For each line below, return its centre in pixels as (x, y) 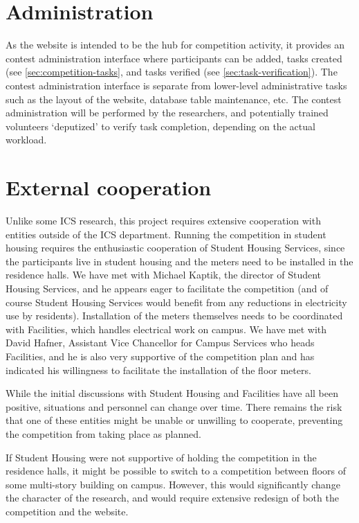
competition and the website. (67, 511)
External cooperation (109, 187)
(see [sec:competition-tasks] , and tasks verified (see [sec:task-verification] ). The (172, 72)
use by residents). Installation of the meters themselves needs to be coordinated (174, 316)
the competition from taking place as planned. (103, 433)
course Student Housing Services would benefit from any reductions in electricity (176, 302)
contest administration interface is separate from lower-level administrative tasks (176, 85)
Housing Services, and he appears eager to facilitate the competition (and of (167, 288)
